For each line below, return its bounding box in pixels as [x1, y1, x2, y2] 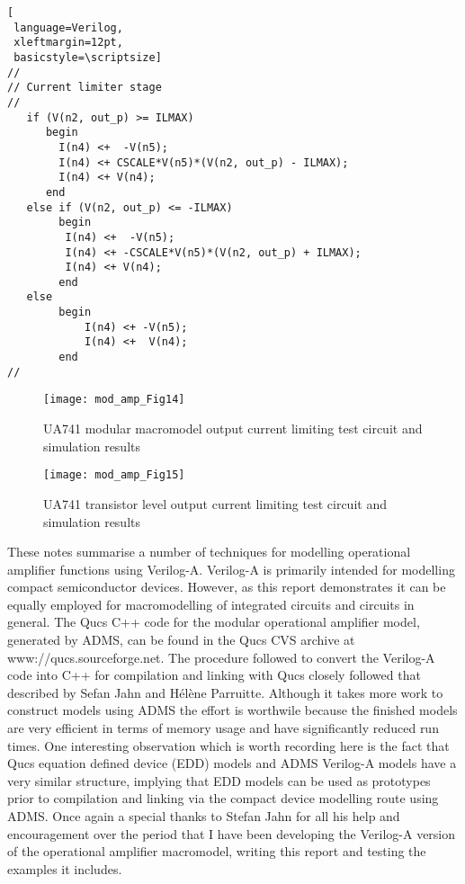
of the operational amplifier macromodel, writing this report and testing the [7, 842, 426, 861]
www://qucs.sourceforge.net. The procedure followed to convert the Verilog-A [7, 647, 435, 666]
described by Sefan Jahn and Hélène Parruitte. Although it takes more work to [7, 683, 443, 701]
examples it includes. [7, 859, 122, 878]
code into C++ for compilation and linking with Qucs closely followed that [7, 665, 421, 684]
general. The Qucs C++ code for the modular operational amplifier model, [7, 612, 420, 631]
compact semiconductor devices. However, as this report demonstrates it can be [7, 577, 446, 596]
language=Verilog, [13, 21, 123, 34]
